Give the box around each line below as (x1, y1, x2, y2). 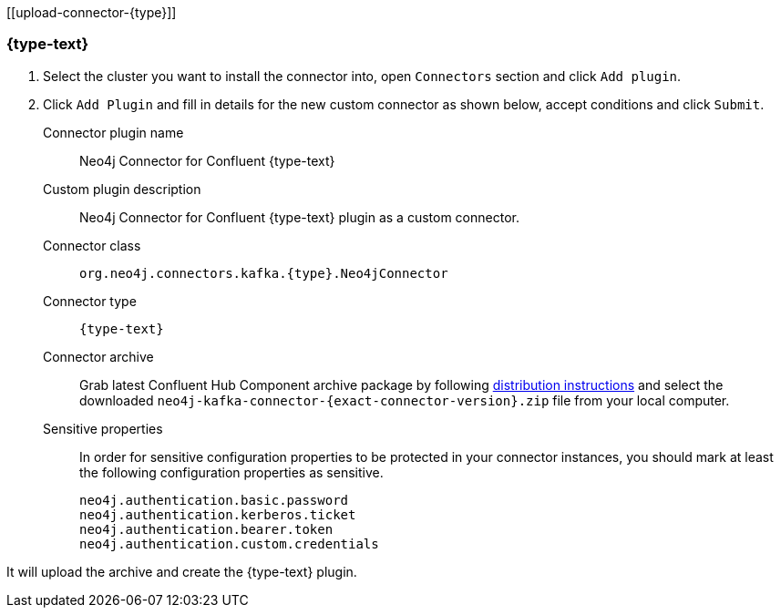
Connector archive (43, 348, 154, 364)
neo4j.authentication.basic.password (79, 492, 349, 507)
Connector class (43, 237, 141, 253)
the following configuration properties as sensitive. (79, 464, 384, 480)
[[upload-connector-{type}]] (6, 5, 177, 20)
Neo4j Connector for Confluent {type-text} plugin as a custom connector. (79, 209, 519, 225)
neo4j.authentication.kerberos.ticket (79, 507, 356, 522)
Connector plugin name (43, 124, 184, 140)
